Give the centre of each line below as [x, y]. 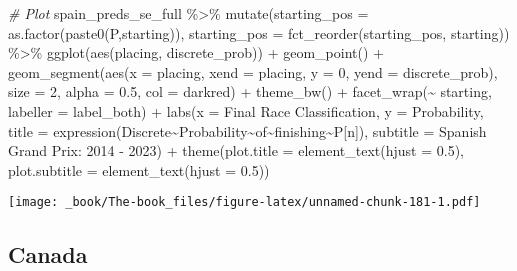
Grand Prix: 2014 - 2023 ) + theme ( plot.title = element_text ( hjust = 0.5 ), [236, 150]
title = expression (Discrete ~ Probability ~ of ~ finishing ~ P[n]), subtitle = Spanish [247, 130]
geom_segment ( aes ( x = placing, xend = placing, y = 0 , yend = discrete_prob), [253, 71]
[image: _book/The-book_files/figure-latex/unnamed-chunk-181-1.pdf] [244, 202]
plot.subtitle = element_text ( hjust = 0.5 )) [139, 169]
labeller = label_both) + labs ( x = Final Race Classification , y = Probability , [246, 110]
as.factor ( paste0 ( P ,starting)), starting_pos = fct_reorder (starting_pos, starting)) [259, 32]
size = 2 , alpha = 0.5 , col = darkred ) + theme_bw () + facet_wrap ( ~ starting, [250, 91]
